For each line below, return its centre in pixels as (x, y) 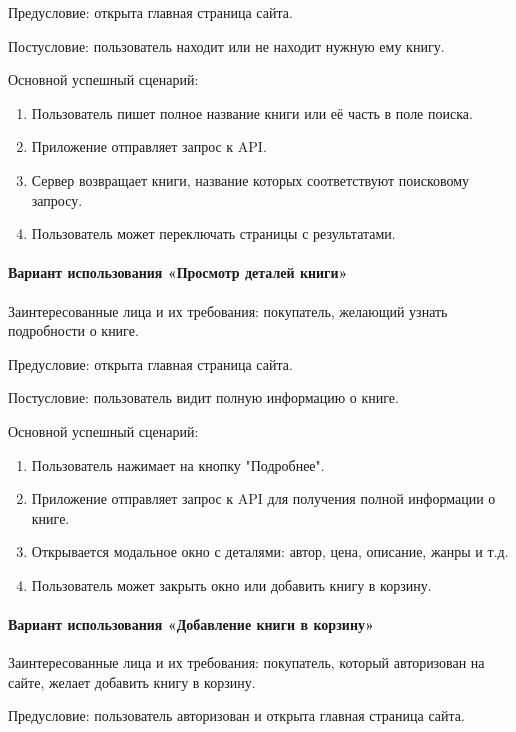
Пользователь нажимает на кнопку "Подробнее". (178, 464)
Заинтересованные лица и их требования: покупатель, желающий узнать (228, 310)
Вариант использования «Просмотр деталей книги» (178, 272)
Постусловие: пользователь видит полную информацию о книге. (203, 397)
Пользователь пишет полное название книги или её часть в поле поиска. (252, 112)
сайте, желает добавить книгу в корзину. (132, 681)
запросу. (57, 199)
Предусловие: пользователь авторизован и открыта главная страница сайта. (236, 715)
